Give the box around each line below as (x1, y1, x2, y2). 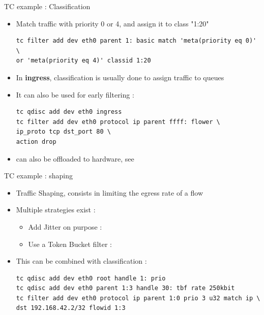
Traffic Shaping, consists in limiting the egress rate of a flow (16, 187, 203, 198)
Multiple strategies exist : (16, 204, 96, 215)
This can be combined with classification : (16, 256, 147, 266)
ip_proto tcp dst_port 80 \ (16, 128, 111, 136)
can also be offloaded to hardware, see (16, 153, 134, 164)
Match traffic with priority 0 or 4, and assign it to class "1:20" (16, 18, 209, 28)
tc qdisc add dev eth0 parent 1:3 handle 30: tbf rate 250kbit (16, 285, 235, 292)
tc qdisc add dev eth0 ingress (16, 108, 122, 116)
